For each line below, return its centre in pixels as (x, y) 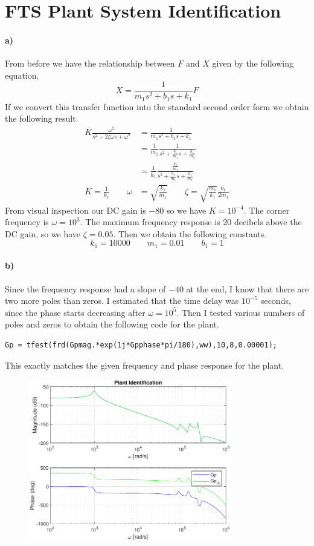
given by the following (253, 63)
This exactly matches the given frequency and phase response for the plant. (145, 365)
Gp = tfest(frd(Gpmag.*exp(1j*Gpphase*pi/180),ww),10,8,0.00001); (141, 345)
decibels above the (268, 222)
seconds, (276, 301)
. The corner (267, 210)
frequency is (27, 222)
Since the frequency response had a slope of (85, 288)
